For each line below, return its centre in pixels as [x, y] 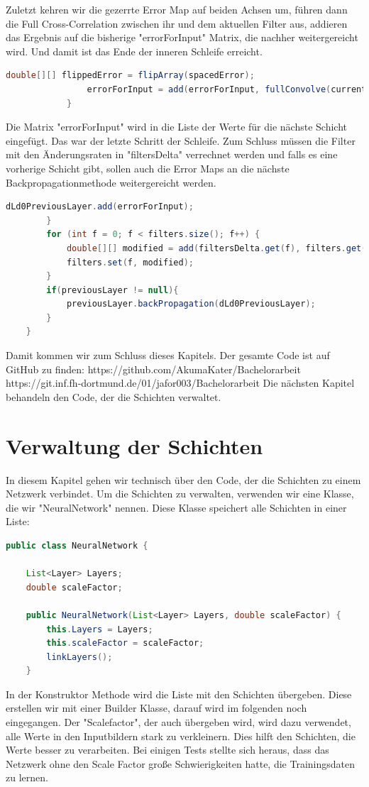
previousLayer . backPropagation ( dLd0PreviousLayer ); [191, 304]
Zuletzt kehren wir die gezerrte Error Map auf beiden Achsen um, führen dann [177, 9]
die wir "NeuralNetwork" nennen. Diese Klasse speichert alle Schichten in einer [176, 507]
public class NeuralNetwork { [77, 545]
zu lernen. [27, 777]
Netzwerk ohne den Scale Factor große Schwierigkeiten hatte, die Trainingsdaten [181, 763]
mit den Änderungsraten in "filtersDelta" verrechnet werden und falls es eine [172, 154]
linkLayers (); [79, 657]
